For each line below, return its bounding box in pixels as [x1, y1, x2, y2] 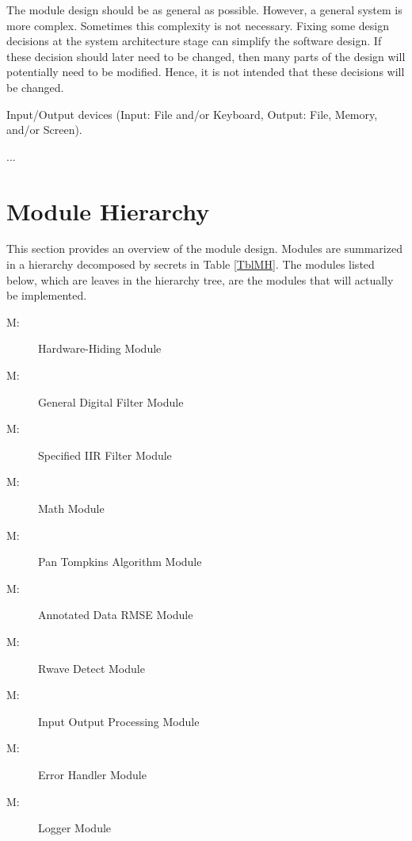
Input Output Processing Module [38, 713, 200, 729]
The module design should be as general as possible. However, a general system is [6, 2, 402, 17]
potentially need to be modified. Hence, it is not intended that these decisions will [6, 63, 405, 80]
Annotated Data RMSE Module [38, 606, 193, 623]
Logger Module [38, 820, 112, 836]
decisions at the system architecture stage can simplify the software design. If [6, 32, 382, 49]
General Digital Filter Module [38, 393, 184, 410]
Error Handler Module [38, 766, 147, 782]
